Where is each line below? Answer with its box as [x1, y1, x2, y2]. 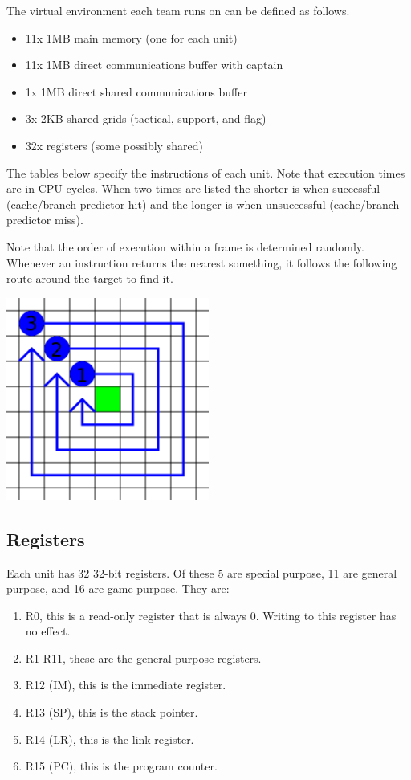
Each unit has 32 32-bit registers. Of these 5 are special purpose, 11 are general [6, 564, 397, 581]
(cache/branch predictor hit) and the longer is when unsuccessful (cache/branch [6, 195, 400, 212]
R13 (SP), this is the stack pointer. [25, 704, 198, 721]
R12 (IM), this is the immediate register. [25, 676, 226, 693]
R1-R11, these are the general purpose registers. [25, 649, 262, 666]
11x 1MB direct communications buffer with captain [25, 56, 283, 73]
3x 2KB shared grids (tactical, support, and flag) [25, 110, 267, 127]
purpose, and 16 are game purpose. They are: [6, 580, 230, 597]
